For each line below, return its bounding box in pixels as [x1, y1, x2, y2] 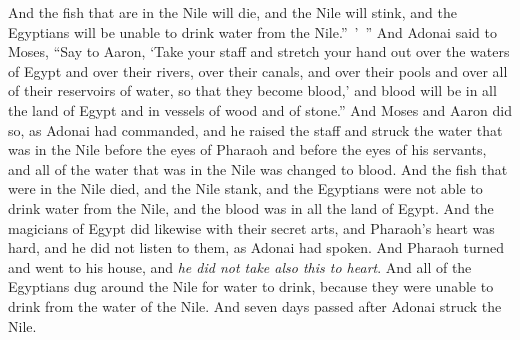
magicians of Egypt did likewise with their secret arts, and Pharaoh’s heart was [8, 217, 495, 238]
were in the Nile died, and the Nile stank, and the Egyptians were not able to [8, 178, 483, 199]
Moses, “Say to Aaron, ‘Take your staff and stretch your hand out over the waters [8, 41, 510, 62]
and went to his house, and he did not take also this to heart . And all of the [8, 256, 472, 277]
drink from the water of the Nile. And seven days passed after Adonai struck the [8, 295, 502, 316]
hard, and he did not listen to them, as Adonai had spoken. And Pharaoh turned [8, 237, 505, 258]
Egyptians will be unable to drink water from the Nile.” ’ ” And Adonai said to [8, 21, 497, 42]
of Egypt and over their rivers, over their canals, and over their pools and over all [8, 60, 508, 81]
